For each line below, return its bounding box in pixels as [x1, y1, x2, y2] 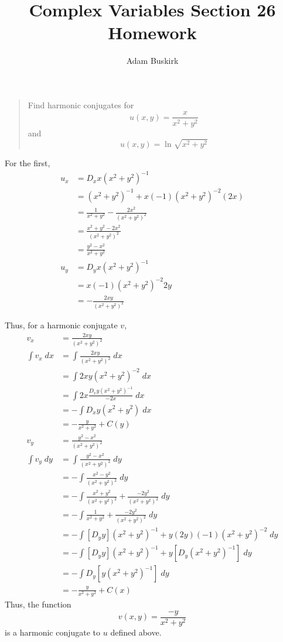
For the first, [5, 157, 50, 169]
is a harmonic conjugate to [5, 626, 101, 638]
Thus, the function [5, 598, 71, 610]
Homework [108, 20, 197, 44]
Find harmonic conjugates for [28, 98, 134, 111]
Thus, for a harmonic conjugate [5, 319, 118, 331]
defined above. [110, 626, 162, 638]
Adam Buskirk [126, 54, 179, 67]
